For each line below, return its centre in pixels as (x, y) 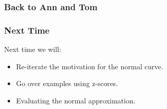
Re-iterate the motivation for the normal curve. (90, 66)
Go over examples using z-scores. (67, 83)
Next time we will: (33, 49)
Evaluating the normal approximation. (76, 100)
